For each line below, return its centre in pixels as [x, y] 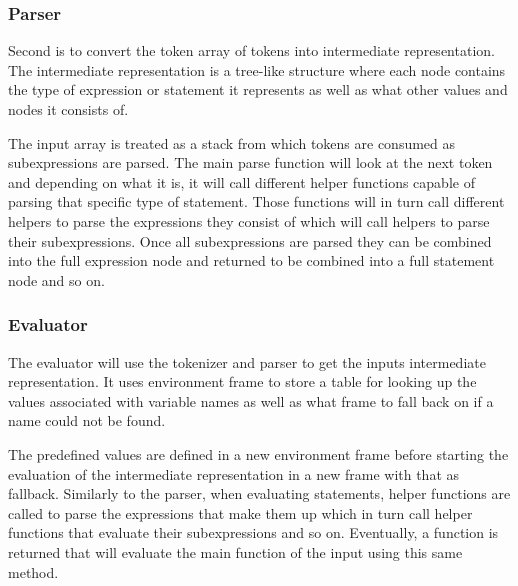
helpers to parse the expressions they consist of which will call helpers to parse [249, 220]
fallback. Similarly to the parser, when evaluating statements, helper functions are [259, 493]
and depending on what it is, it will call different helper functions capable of [241, 181]
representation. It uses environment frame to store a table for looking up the [242, 381]
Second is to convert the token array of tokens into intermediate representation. [251, 50]
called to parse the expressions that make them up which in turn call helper [240, 512]
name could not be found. [87, 420]
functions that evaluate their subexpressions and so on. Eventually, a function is [253, 532]
